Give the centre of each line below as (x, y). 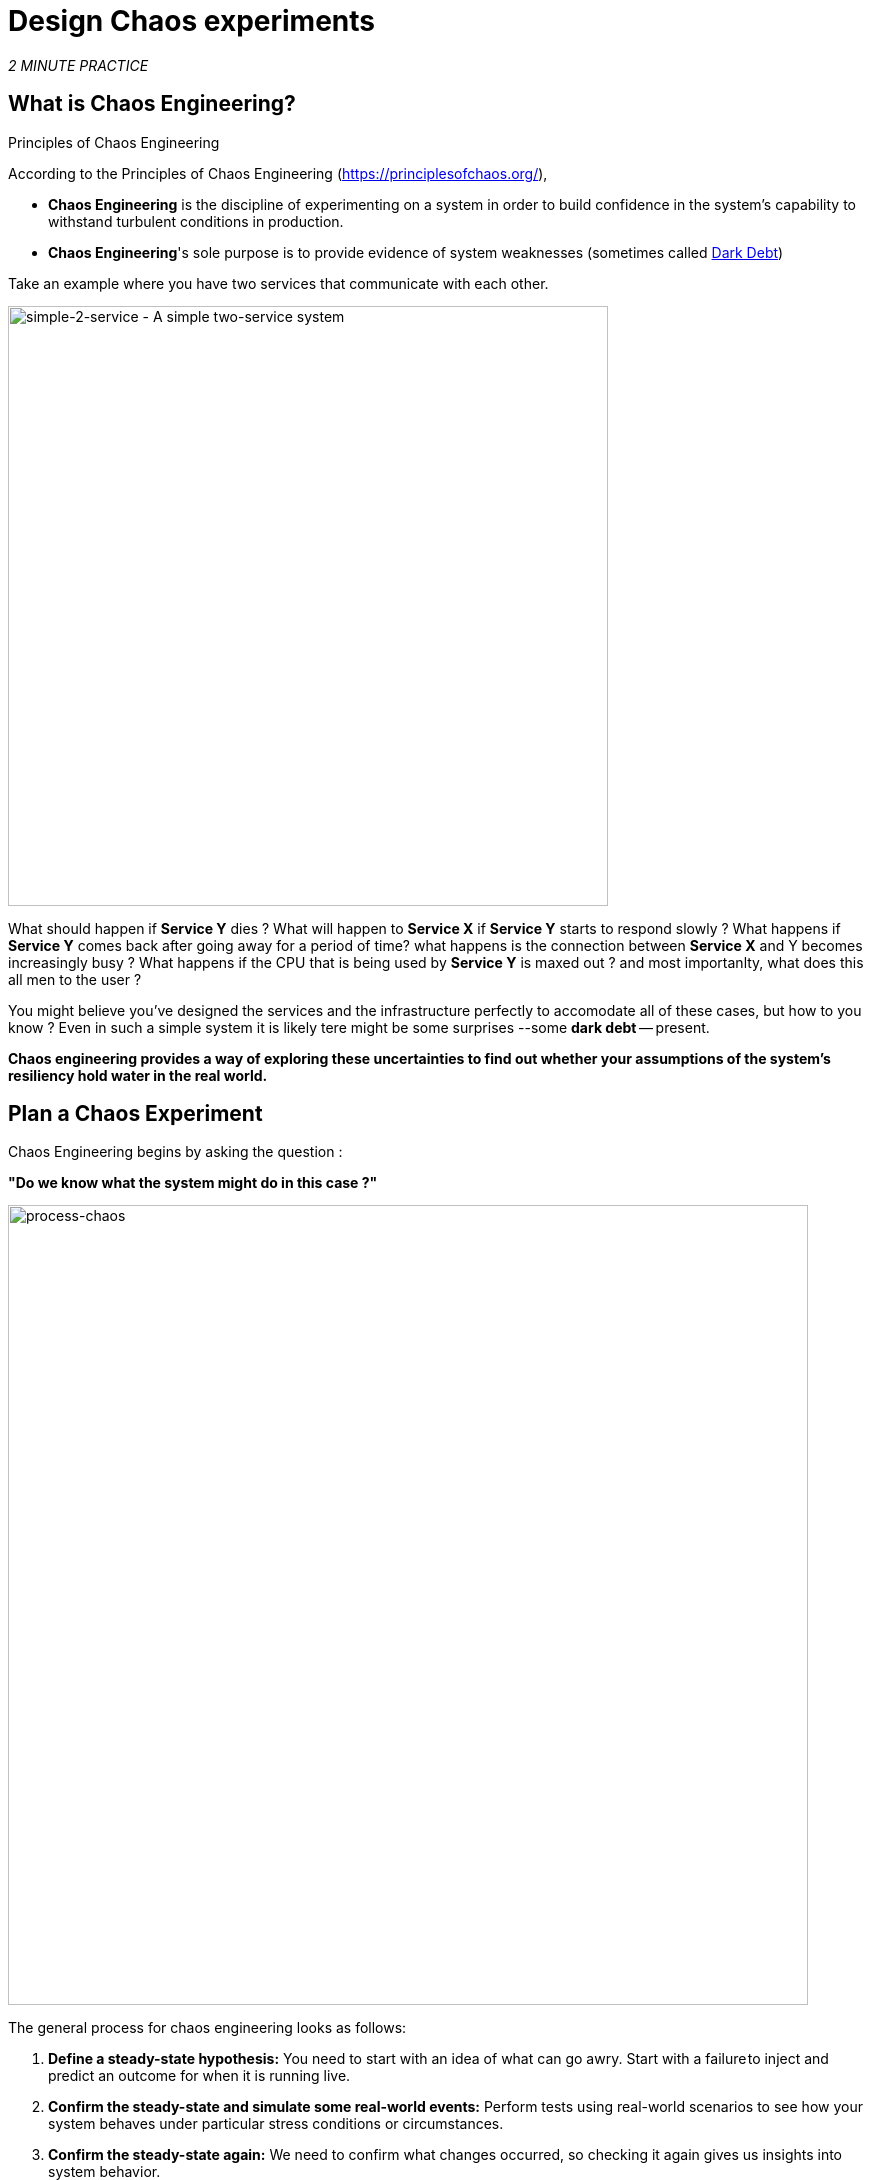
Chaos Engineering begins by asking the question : (175, 1152)
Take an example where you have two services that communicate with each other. (278, 283)
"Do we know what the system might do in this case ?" (193, 1183)
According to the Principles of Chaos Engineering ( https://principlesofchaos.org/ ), (278, 173)
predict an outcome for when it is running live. (199, 2076)
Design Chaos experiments (192, 21)
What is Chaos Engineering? (152, 104)
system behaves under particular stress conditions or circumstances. (276, 2124)
